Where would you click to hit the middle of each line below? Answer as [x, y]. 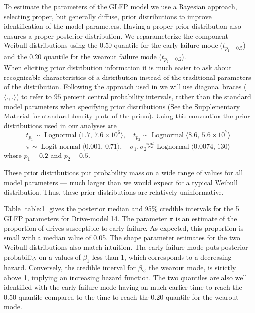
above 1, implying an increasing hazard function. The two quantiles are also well [126, 277]
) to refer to [34, 96]
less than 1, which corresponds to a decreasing [162, 257]
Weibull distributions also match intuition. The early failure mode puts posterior [126, 247]
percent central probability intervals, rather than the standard [157, 96]
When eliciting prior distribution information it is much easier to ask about [118, 67]
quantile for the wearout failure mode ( [103, 56]
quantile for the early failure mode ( [168, 45]
